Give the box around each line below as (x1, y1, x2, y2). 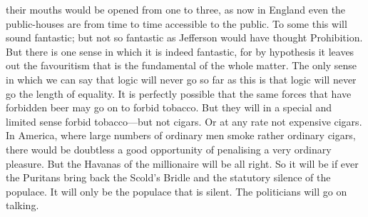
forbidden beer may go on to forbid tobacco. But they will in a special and (6, 100, 332, 115)
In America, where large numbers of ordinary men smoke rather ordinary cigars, (6, 128, 356, 143)
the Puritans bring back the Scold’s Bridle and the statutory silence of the (6, 170, 331, 185)
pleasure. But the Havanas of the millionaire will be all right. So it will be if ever (6, 156, 359, 171)
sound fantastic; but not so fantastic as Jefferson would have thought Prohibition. (6, 30, 363, 45)
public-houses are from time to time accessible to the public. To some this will (6, 16, 347, 31)
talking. (6, 198, 39, 213)
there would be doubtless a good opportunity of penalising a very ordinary (6, 141, 332, 156)
